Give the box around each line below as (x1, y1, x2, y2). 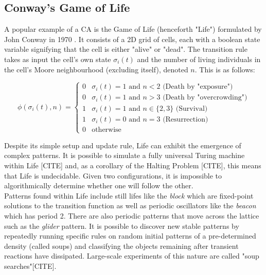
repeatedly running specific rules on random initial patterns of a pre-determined (4, 230, 256, 241)
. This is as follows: (194, 64, 255, 74)
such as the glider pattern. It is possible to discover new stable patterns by (4, 220, 239, 231)
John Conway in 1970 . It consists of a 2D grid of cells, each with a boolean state (4, 33, 260, 44)
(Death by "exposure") (163, 83, 233, 91)
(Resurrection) (163, 115, 208, 123)
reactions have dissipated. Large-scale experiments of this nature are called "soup (4, 250, 259, 261)
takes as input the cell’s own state (4, 53, 111, 64)
